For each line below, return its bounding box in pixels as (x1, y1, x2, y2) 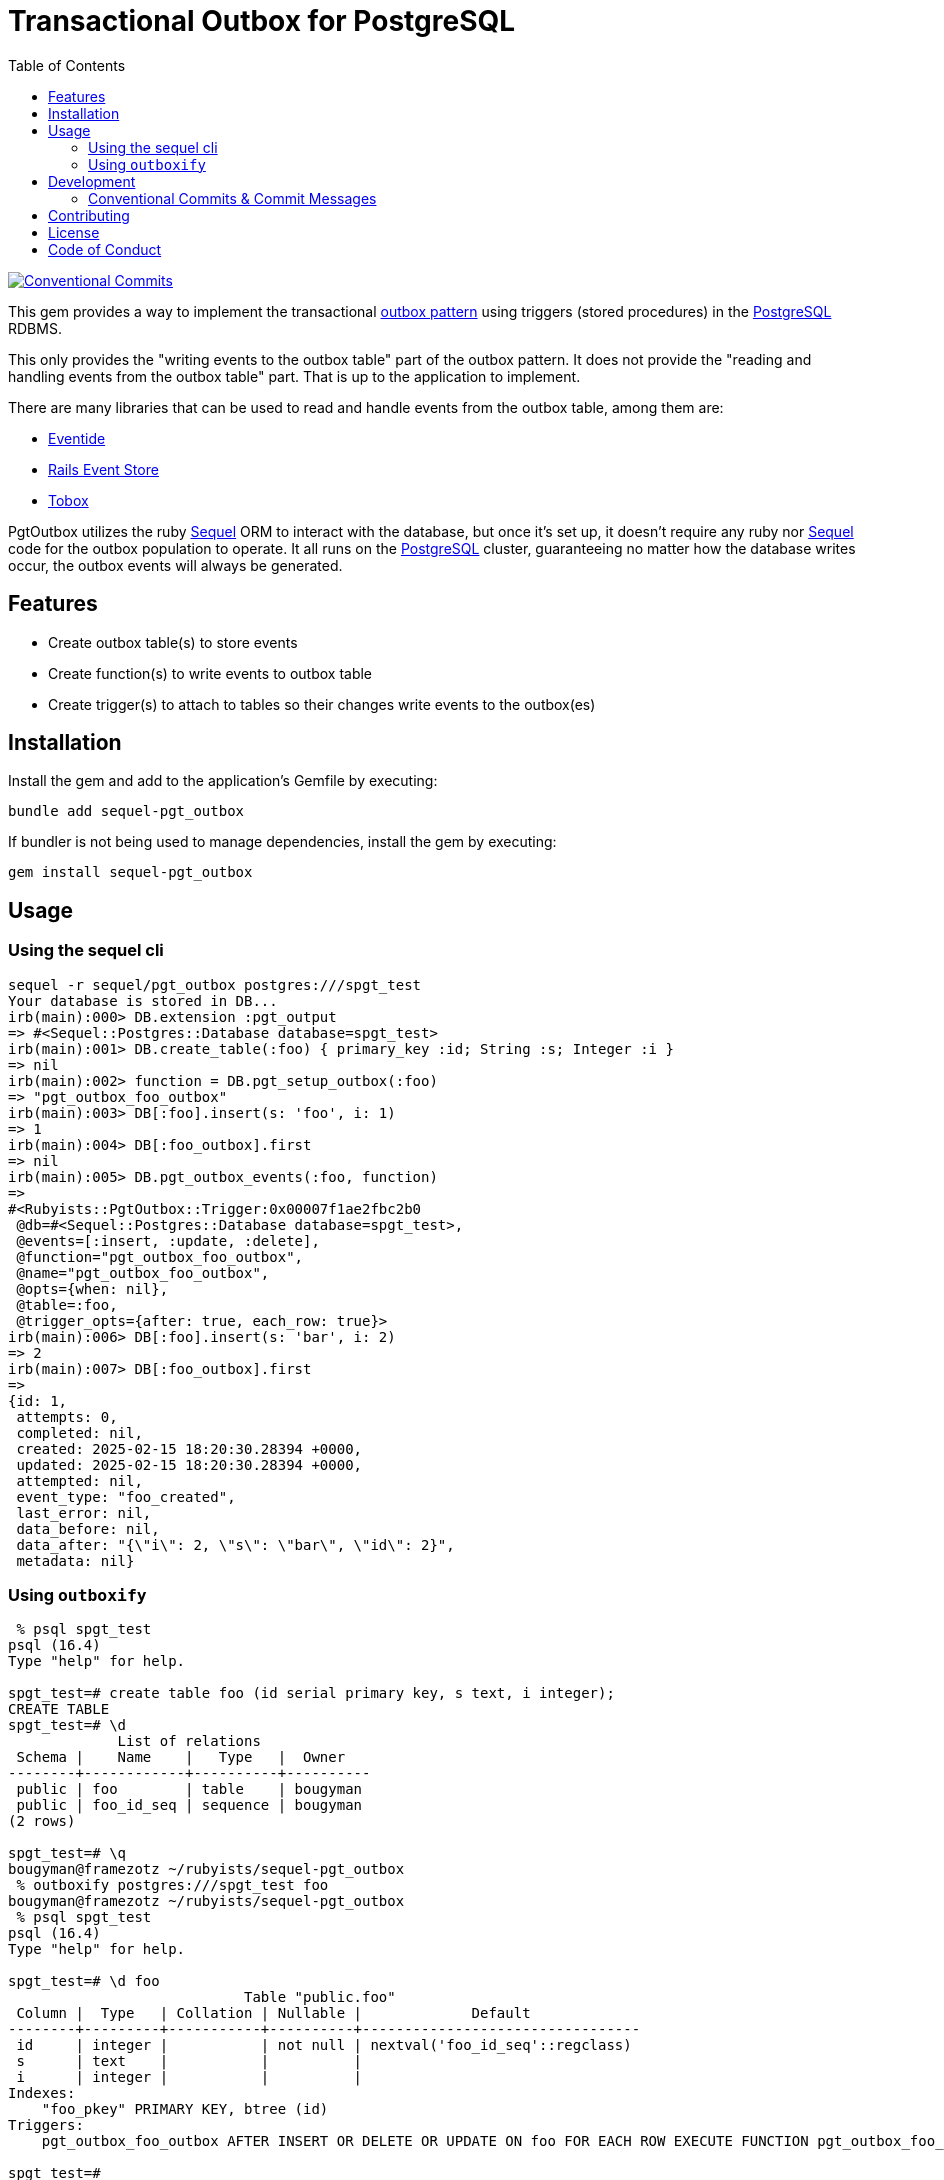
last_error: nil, (16, 1504, 152, 1521)
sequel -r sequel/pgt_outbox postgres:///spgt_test (8, 976, 422, 993)
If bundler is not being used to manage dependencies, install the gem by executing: (8, 833, 557, 851)
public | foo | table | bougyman (16, 1781, 363, 1798)
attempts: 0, (16, 1408, 118, 1425)
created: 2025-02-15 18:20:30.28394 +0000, (16, 1440, 363, 1457)
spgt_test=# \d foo (8, 1973, 160, 1990)
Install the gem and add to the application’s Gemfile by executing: (8, 772, 438, 790)
